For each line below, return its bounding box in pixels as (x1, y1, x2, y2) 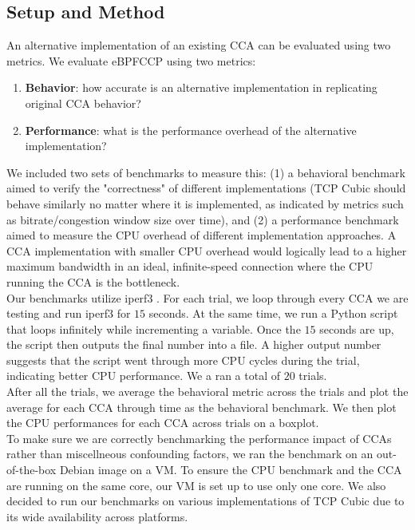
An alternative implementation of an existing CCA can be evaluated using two (6, 37, 391, 53)
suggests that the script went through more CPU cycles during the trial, (6, 351, 360, 368)
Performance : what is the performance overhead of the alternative (25, 121, 357, 138)
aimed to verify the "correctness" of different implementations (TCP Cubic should (6, 180, 406, 196)
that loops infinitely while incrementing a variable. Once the (6, 320, 301, 337)
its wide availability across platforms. (6, 508, 188, 524)
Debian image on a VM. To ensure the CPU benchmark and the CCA (59, 461, 402, 478)
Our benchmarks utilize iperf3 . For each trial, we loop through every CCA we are (6, 289, 409, 306)
